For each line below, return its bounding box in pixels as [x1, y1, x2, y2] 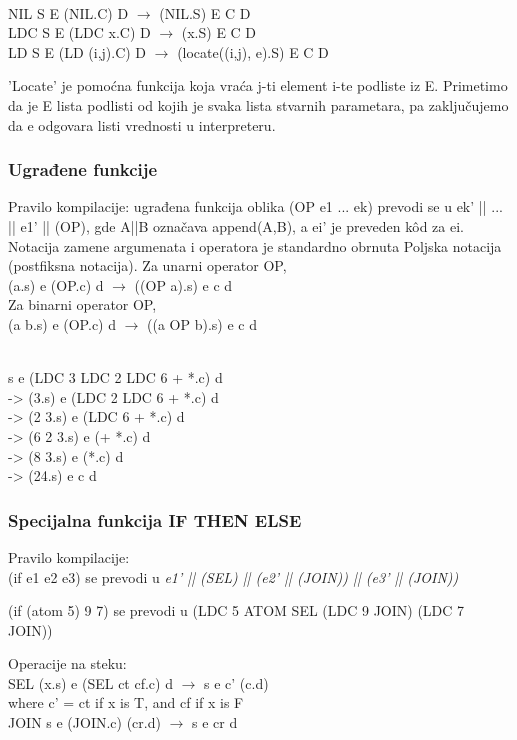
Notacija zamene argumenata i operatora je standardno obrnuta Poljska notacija [8, 235, 502, 256]
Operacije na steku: [8, 653, 127, 674]
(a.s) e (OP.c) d [8, 274, 104, 295]
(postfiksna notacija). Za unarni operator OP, [8, 255, 287, 276]
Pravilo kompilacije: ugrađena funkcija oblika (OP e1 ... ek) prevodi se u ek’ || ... [8, 196, 503, 217]
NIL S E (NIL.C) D [8, 2, 129, 23]
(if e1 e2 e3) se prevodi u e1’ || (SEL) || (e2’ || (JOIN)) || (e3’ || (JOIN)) [8, 566, 459, 587]
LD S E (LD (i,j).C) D [8, 41, 147, 62]
